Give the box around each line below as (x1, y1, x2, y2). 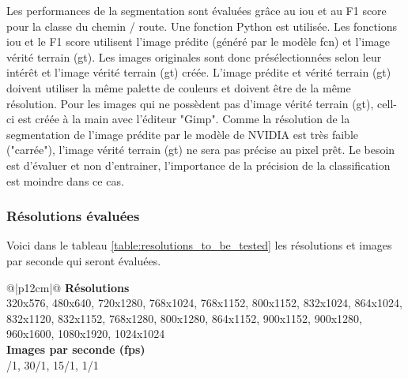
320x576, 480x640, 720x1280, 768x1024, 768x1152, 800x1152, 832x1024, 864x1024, (6, 295, 402, 311)
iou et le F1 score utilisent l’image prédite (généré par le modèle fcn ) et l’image (6, 33, 391, 50)
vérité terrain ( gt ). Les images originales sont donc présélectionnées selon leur (6, 48, 382, 65)
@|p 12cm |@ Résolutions (6, 279, 130, 295)
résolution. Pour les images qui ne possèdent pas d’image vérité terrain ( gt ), (6, 95, 374, 111)
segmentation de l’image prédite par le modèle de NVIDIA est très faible (6, 126, 358, 142)
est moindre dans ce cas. (6, 172, 124, 189)
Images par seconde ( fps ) (6, 340, 145, 357)
